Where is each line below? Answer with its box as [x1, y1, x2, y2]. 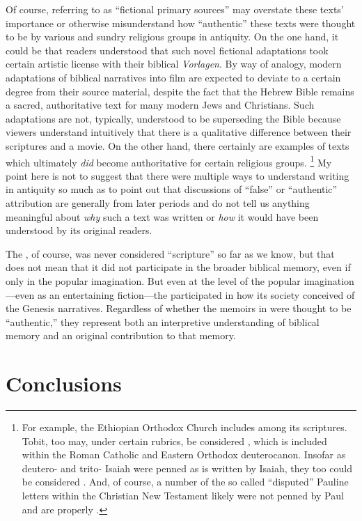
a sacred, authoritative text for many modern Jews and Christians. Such [6, 98, 315, 112]
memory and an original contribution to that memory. [6, 328, 236, 343]
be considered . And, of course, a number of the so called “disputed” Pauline [22, 474, 349, 489]
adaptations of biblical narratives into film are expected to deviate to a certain [6, 70, 341, 84]
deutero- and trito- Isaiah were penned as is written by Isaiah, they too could [22, 460, 352, 475]
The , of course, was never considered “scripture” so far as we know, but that [6, 246, 335, 260]
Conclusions [6, 369, 122, 398]
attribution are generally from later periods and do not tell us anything [6, 195, 310, 210]
